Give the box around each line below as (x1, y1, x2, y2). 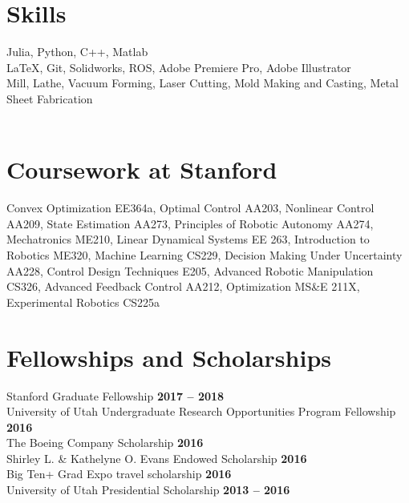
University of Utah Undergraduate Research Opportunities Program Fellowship (6, 403, 396, 420)
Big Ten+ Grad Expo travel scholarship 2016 (6, 465, 232, 482)
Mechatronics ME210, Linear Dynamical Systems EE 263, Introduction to (6, 231, 370, 247)
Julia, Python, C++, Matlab (6, 43, 148, 60)
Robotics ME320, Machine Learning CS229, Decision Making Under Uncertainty (6, 247, 403, 263)
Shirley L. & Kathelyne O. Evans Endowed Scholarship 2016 (6, 449, 307, 466)
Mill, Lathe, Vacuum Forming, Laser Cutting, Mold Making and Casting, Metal (6, 74, 399, 91)
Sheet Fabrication (6, 90, 93, 107)
